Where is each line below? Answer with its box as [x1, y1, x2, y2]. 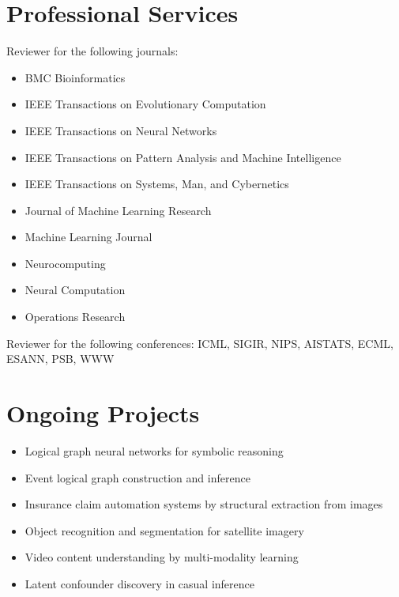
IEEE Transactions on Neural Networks [24, 122, 217, 138]
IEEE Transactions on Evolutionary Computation [24, 96, 266, 112]
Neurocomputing [24, 255, 106, 271]
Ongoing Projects [6, 397, 200, 429]
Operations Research [24, 308, 126, 325]
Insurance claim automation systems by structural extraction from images [24, 496, 383, 512]
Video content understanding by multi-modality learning [24, 549, 299, 565]
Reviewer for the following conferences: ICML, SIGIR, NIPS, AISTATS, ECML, [6, 334, 393, 351]
